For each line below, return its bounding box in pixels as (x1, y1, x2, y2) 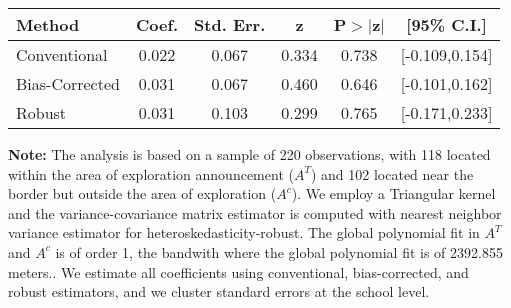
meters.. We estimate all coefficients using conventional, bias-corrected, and (8, 261, 469, 282)
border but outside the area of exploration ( (8, 183, 277, 204)
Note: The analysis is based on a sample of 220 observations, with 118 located (8, 144, 491, 164)
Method (16, 13, 80, 36)
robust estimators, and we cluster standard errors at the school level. (8, 281, 430, 302)
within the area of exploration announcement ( (8, 163, 294, 184)
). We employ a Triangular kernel (291, 183, 496, 204)
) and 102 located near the (310, 163, 474, 184)
